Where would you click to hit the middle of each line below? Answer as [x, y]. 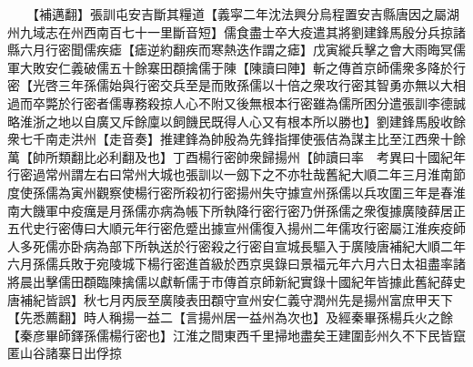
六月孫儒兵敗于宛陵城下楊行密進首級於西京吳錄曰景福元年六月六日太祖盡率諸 [236, 264]
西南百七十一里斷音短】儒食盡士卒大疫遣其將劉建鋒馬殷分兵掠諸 [274, 31]
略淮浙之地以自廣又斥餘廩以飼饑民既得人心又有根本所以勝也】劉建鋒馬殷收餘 [236, 121]
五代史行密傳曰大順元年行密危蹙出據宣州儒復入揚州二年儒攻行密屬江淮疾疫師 [236, 228]
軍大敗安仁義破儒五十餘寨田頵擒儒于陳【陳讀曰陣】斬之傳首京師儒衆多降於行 [236, 67]
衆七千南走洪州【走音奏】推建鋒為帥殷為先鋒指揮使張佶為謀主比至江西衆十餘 [236, 139]
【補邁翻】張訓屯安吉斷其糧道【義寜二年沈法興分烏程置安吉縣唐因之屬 [239, 14]
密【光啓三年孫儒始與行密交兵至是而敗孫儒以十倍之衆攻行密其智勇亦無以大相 [236, 85]
